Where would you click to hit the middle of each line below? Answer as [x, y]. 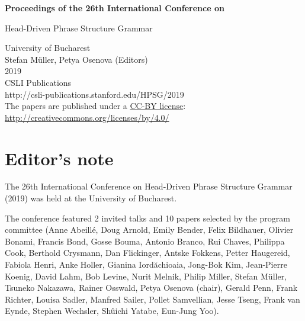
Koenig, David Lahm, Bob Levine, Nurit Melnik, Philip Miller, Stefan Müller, [146, 276]
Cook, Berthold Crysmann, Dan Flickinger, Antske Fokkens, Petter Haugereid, [147, 253]
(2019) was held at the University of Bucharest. [91, 198]
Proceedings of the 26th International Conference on [115, 8]
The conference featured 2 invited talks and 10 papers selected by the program [147, 218]
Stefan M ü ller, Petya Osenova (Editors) [76, 59]
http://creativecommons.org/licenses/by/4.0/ [87, 117]
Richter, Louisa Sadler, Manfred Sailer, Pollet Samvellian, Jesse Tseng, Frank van [152, 299]
